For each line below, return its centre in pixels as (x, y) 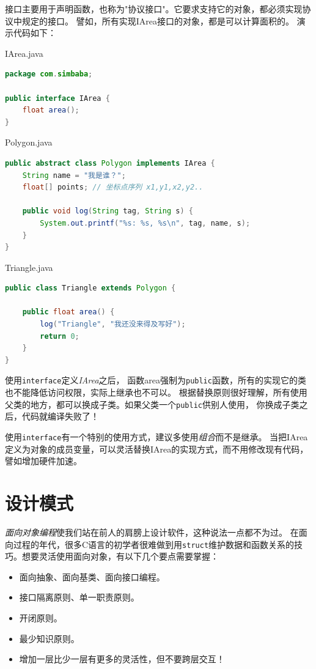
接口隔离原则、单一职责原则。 (79, 597)
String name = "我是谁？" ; (74, 175)
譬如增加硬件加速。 (43, 461)
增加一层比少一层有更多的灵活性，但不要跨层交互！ (122, 659)
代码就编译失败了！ (60, 416)
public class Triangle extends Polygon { (90, 288)
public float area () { (68, 312)
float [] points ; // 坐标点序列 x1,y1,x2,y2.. (113, 187)
